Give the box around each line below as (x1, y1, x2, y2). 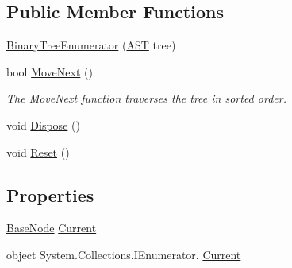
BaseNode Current (6, 219, 97, 236)
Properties (6, 182, 94, 207)
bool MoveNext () (6, 63, 93, 80)
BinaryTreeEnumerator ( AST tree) (6, 37, 176, 53)
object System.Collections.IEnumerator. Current (6, 246, 241, 262)
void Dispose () (6, 116, 80, 133)
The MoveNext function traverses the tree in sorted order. (6, 90, 286, 107)
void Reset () (6, 143, 70, 160)
